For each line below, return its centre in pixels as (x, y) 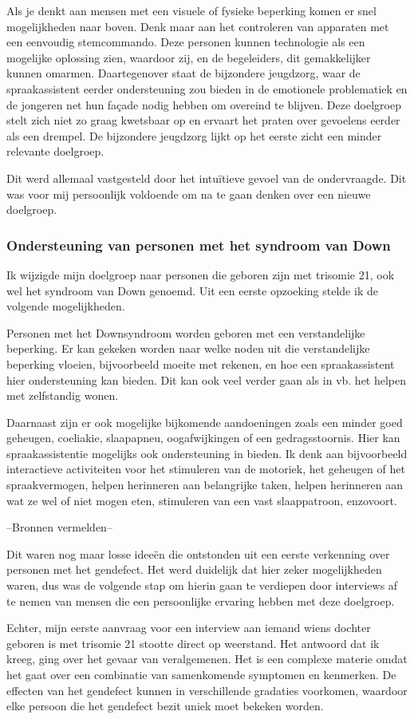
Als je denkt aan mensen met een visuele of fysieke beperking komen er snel (191, 10)
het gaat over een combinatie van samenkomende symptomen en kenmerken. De (201, 674)
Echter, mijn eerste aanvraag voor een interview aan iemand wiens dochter (189, 628)
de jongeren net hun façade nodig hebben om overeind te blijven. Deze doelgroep (204, 104)
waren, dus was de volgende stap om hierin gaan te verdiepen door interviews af (202, 585)
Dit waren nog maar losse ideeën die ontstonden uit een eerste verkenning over (198, 553)
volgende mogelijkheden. (66, 306)
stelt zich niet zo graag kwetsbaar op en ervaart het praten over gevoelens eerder (203, 120)
